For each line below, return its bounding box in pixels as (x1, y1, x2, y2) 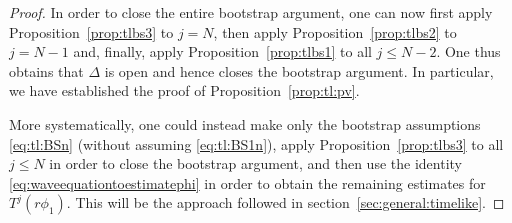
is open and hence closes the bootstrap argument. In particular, (104, 60, 494, 81)
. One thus (436, 41, 501, 62)
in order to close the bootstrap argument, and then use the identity (49, 153, 462, 174)
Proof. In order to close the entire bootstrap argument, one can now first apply (9, 2, 493, 22)
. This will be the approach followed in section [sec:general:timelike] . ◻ (66, 192, 505, 213)
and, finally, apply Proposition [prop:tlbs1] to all (73, 41, 372, 62)
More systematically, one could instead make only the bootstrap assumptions (9, 113, 481, 134)
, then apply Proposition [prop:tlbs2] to (213, 21, 457, 42)
